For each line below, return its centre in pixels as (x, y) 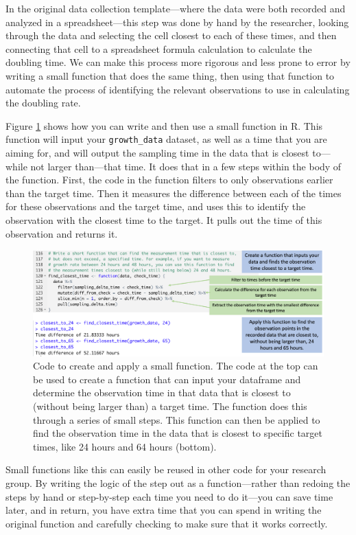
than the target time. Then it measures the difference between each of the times (174, 193)
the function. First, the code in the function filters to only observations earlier (169, 180)
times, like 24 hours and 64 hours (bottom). (125, 446)
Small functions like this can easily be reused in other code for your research (166, 469)
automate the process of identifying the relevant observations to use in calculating (178, 89)
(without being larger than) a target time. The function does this (170, 406)
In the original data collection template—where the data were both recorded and (176, 8)
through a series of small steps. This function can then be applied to (177, 419)
